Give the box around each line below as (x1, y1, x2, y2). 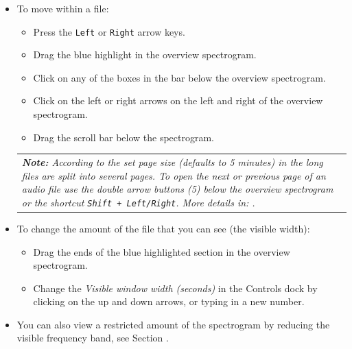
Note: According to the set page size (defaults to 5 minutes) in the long (21, 154, 323, 169)
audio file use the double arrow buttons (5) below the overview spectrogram (21, 182, 333, 196)
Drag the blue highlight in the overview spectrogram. (33, 47, 257, 62)
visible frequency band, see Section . (16, 330, 169, 345)
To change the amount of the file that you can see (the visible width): (16, 221, 310, 235)
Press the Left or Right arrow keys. (33, 24, 185, 38)
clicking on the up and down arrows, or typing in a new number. (33, 294, 305, 309)
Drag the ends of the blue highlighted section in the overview (33, 244, 290, 258)
